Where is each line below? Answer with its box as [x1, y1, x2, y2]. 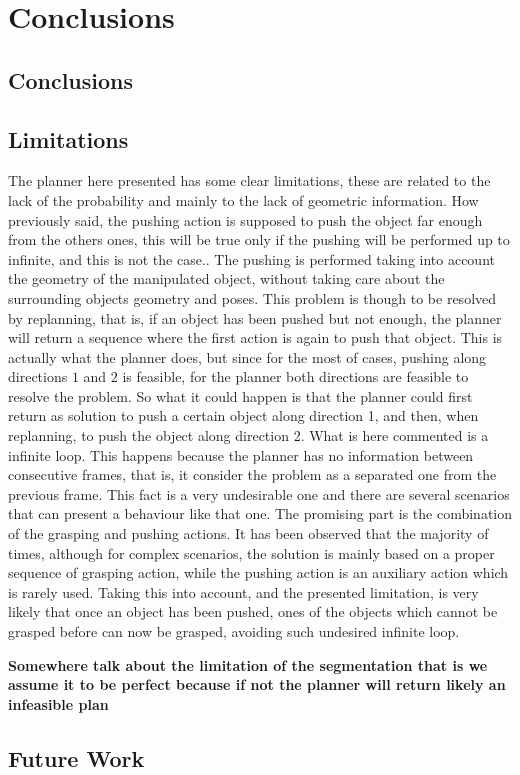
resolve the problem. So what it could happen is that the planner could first [8, 385, 473, 406]
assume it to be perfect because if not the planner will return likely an [8, 674, 506, 695]
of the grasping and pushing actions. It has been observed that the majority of [8, 523, 489, 544]
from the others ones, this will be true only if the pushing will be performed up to [8, 229, 510, 250]
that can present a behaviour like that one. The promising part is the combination [8, 503, 513, 524]
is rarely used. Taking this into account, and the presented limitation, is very [8, 581, 479, 602]
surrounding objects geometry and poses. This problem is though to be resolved [8, 287, 497, 308]
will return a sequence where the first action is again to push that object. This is [8, 327, 503, 348]
